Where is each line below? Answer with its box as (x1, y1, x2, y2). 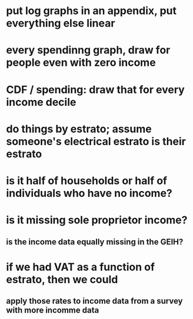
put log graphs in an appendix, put (6, 4, 177, 18)
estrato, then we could (6, 273, 118, 286)
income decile (6, 95, 76, 109)
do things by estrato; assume (6, 122, 152, 136)
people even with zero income (6, 56, 156, 69)
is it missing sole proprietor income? (6, 213, 188, 227)
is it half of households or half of (6, 174, 168, 187)
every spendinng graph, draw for (6, 43, 171, 57)
